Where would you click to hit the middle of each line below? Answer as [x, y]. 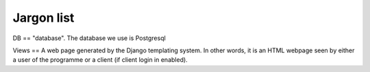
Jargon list [44, 18]
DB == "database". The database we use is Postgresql [89, 38]
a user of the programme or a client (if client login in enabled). [100, 60]
